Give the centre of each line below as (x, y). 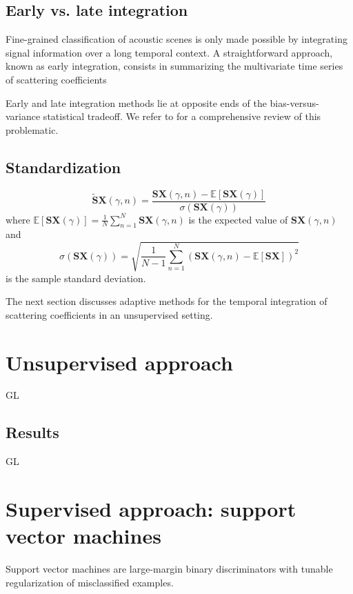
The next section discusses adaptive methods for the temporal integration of (167, 301)
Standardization (63, 167)
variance (23, 116)
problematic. (32, 129)
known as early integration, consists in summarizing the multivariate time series (174, 66)
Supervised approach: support (151, 509)
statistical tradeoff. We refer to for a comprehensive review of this (182, 116)
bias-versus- (294, 102)
